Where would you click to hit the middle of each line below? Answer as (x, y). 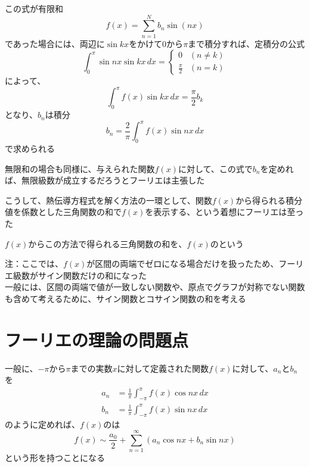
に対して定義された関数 (163, 368)
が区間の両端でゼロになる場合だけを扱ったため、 (183, 264)
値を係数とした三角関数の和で (63, 212)
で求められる (30, 149)
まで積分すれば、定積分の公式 (247, 43)
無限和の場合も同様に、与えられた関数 (80, 168)
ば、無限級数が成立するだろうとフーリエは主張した (105, 180)
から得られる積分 (269, 200)
